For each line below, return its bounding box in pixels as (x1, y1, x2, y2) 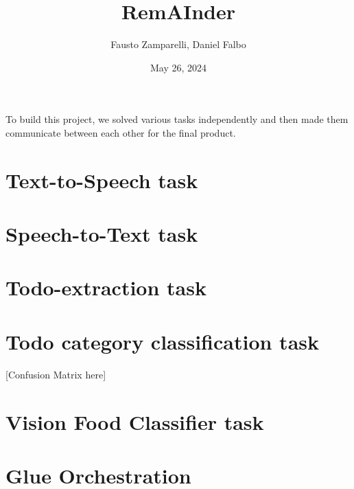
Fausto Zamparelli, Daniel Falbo (110, 37, 246, 52)
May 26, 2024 (150, 60, 207, 74)
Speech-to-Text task (5, 220, 198, 248)
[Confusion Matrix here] (5, 367, 106, 381)
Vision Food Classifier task (5, 407, 264, 435)
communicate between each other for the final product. (5, 125, 236, 139)
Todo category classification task (5, 327, 319, 355)
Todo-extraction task (5, 273, 206, 302)
